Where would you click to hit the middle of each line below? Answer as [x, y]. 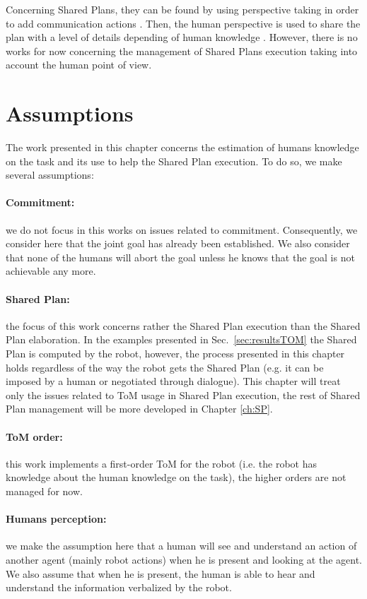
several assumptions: [50, 175]
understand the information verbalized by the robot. [119, 587]
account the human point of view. [79, 65]
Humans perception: [56, 519]
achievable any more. [51, 271]
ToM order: [34, 436]
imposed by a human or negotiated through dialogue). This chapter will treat [173, 381]
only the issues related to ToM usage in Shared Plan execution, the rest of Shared [183, 395]
